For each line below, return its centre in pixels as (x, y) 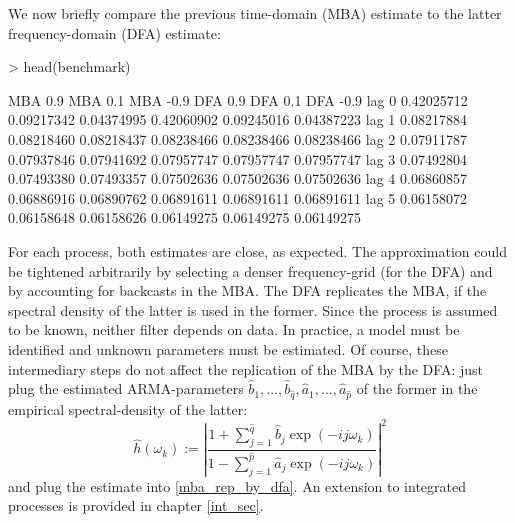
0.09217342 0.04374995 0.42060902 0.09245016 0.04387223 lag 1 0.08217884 (237, 119)
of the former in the (417, 388)
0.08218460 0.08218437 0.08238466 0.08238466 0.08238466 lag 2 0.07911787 (237, 138)
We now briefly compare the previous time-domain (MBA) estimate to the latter (255, 13)
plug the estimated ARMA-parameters (126, 388)
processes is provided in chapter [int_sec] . (136, 505)
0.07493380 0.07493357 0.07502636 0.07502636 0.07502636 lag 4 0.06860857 (237, 178)
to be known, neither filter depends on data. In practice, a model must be (234, 329)
